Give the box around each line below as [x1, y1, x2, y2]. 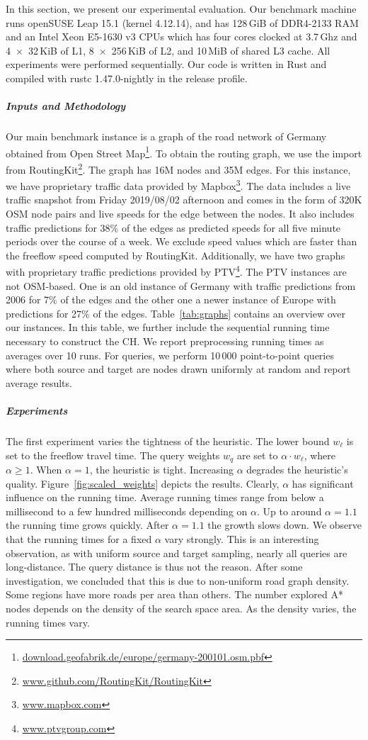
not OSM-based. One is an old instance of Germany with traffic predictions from [6, 278, 356, 293]
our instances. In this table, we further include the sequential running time [6, 320, 330, 335]
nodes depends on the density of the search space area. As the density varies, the [6, 600, 357, 615]
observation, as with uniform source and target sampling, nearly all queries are [6, 545, 347, 560]
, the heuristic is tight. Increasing [89, 462, 234, 477]
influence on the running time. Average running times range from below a [6, 490, 324, 505]
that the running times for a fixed [6, 532, 152, 546]
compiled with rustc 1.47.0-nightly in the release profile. [6, 70, 248, 85]
